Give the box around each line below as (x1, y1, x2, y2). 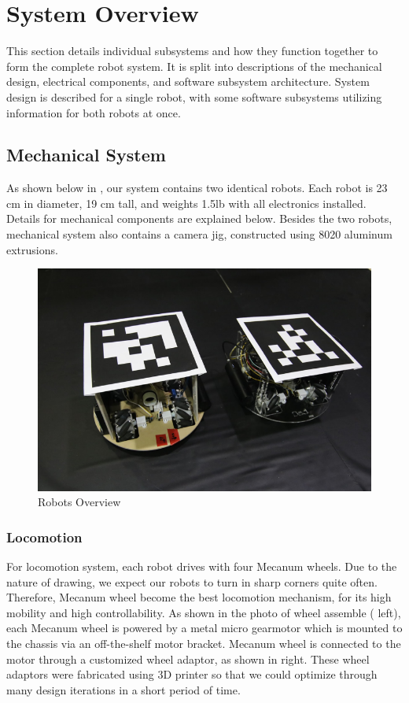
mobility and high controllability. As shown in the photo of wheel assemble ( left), (6, 604, 401, 620)
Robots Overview (38, 494, 121, 510)
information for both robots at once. (6, 104, 181, 120)
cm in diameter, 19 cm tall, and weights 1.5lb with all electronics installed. (6, 194, 367, 211)
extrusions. (6, 241, 58, 257)
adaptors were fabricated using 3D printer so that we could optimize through (6, 666, 378, 683)
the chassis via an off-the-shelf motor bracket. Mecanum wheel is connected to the (6, 635, 401, 651)
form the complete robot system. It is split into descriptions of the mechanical (6, 57, 382, 74)
